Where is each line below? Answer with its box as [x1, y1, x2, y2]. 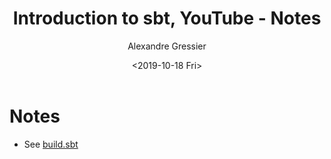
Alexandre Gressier [127, 40, 207, 52]
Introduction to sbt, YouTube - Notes [12, 7, 322, 30]
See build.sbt [23, 138, 79, 150]
